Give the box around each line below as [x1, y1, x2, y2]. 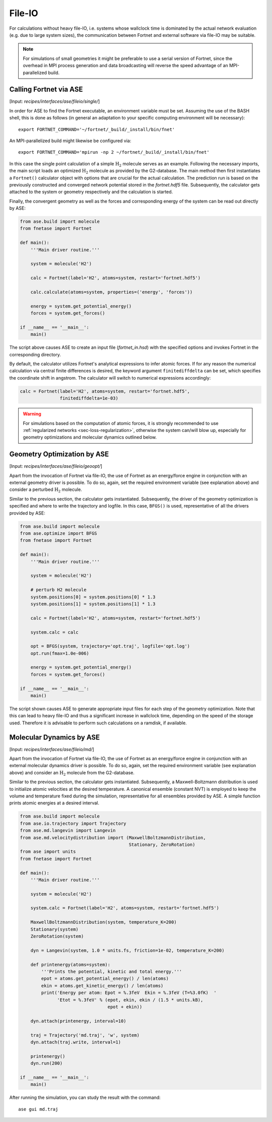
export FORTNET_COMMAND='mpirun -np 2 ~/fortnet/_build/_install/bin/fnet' [18, 149, 210, 155]
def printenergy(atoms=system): [30, 962, 111, 967]
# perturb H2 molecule [30, 587, 87, 593]
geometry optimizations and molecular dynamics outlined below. [23, 434, 157, 441]
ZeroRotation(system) [30, 933, 84, 940]
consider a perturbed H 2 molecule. [9, 486, 83, 494]
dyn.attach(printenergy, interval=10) [30, 1018, 126, 1024]
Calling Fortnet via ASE [9, 85, 83, 94]
